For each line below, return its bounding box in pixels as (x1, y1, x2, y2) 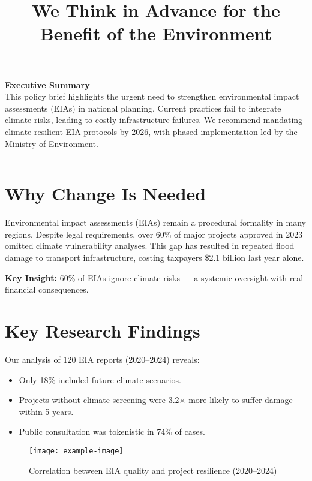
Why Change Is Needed (5, 181, 206, 206)
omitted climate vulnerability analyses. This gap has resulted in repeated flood (5, 239, 295, 252)
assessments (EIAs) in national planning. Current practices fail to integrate (5, 101, 281, 114)
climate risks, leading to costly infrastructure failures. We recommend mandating (5, 113, 303, 126)
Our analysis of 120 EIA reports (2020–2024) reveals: (5, 353, 200, 365)
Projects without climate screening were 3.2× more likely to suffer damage (19, 393, 293, 406)
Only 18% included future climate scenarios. (19, 373, 181, 386)
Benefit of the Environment (40, 21, 272, 46)
